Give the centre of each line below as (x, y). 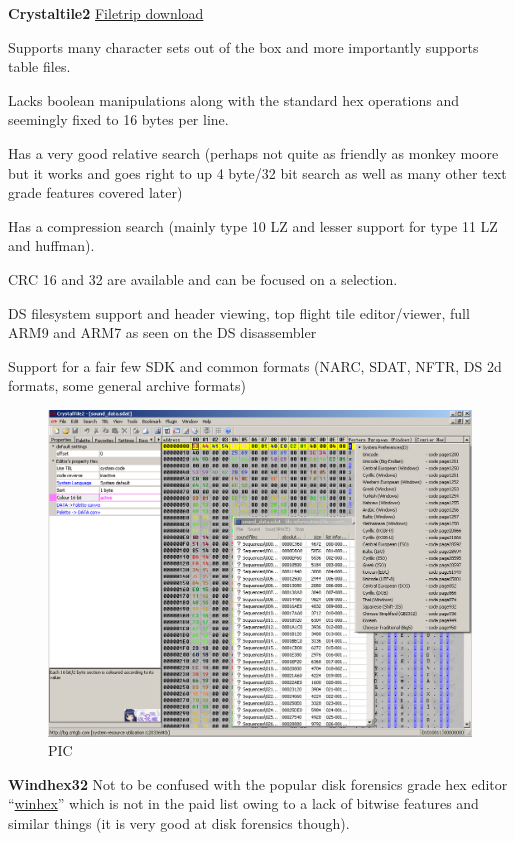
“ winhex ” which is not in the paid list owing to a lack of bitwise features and (243, 803)
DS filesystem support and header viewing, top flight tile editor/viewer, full (239, 312)
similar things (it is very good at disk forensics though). (179, 822)
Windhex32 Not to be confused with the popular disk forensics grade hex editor (258, 783)
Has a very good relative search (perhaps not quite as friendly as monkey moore (253, 152)
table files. (39, 66)
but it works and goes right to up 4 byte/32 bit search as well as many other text (257, 172)
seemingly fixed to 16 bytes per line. (118, 119)
